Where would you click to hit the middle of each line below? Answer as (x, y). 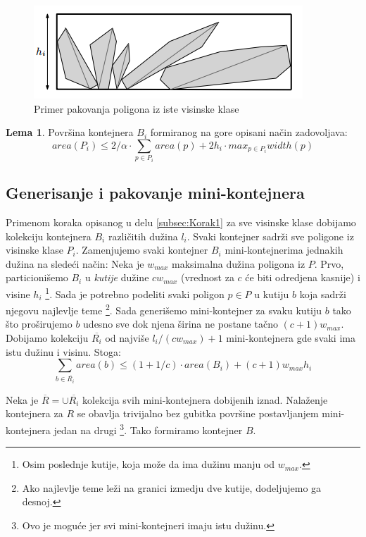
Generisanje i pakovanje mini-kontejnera (155, 193)
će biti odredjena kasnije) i (303, 277)
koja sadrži (323, 294)
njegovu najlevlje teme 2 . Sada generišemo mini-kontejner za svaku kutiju (164, 309)
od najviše (127, 338)
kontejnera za (34, 413)
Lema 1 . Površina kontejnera (70, 132)
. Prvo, (329, 263)
